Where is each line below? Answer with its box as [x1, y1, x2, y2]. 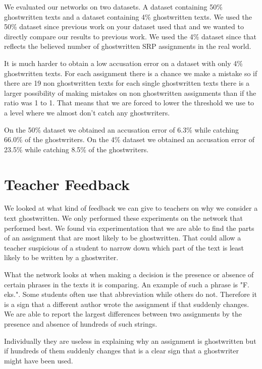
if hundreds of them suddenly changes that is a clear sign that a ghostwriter [4, 345, 239, 356]
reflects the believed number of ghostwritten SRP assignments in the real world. [4, 41, 251, 51]
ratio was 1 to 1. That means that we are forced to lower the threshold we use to [4, 97, 254, 108]
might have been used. [4, 355, 73, 365]
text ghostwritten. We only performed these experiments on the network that [4, 213, 243, 223]
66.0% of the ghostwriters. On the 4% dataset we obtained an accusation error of [4, 134, 254, 145]
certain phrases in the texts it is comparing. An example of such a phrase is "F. [4, 279, 249, 289]
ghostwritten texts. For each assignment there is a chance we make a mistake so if [4, 68, 257, 78]
